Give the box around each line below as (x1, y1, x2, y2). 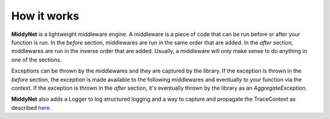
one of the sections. (11, 56, 62, 63)
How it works (11, 9, 79, 23)
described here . (11, 104, 51, 111)
